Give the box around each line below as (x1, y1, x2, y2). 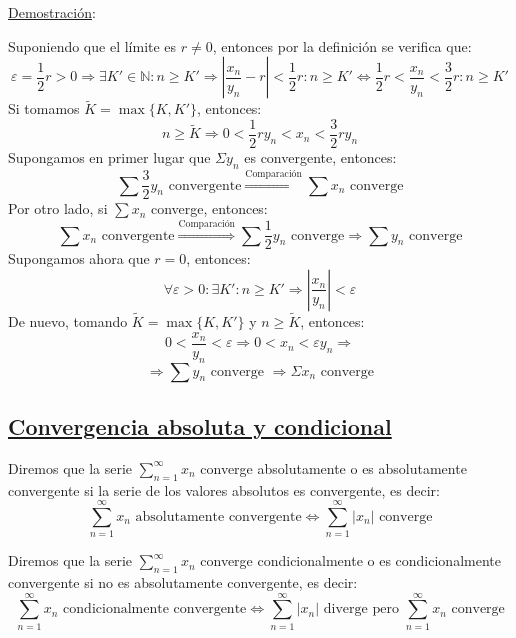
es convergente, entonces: (244, 147, 397, 168)
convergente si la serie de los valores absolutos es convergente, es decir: (8, 479, 440, 500)
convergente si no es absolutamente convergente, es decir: (8, 572, 358, 593)
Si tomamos (8, 98, 80, 119)
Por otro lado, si (8, 198, 108, 219)
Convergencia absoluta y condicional (8, 410, 392, 441)
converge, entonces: (151, 198, 268, 219)
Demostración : (8, 2, 96, 22)
